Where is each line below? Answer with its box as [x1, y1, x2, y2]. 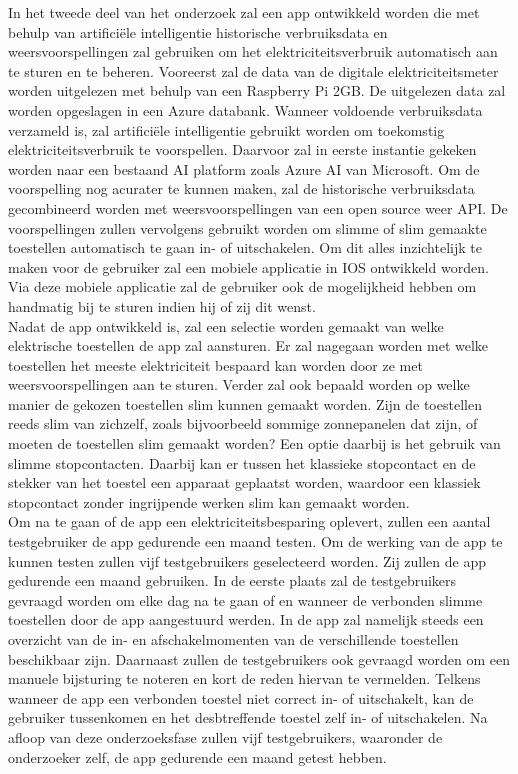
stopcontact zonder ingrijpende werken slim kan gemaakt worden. [8, 491, 410, 512]
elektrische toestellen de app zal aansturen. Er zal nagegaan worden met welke [8, 335, 489, 356]
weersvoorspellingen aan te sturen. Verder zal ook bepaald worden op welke [8, 374, 470, 395]
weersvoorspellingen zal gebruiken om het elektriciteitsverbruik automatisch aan [8, 41, 498, 62]
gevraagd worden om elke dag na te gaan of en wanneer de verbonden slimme [8, 589, 483, 610]
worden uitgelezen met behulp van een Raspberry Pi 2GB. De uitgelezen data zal [8, 80, 506, 101]
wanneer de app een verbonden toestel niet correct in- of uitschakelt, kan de [8, 687, 474, 708]
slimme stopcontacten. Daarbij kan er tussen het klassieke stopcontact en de [8, 452, 476, 473]
